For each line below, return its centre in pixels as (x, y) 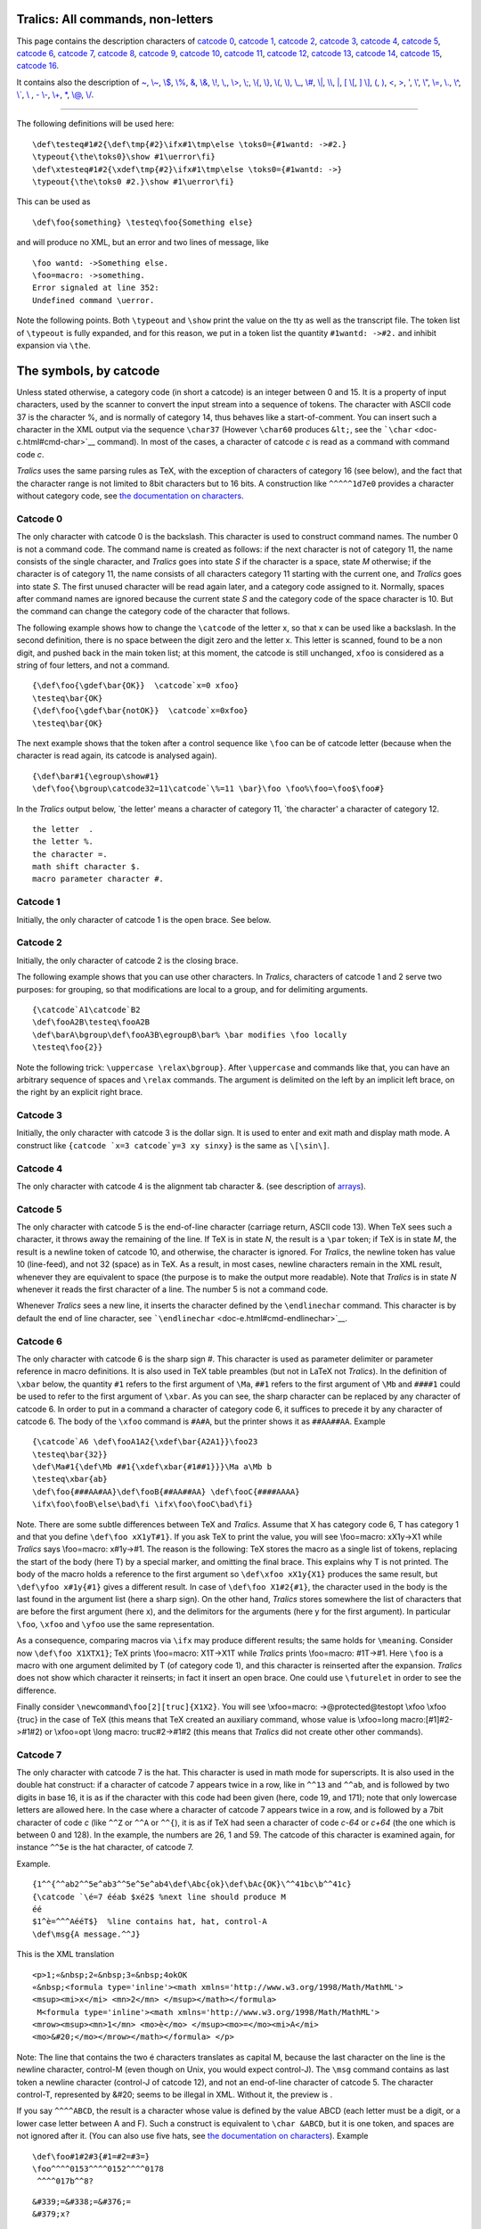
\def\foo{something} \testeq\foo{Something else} (143, 222)
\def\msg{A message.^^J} (86, 1934)
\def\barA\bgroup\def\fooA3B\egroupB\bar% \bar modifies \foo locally (190, 1035)
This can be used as (53, 202)
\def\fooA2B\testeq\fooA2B (91, 1022)
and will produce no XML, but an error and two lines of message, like (143, 243)
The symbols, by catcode (88, 370)
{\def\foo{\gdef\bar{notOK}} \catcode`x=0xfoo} (140, 711)
